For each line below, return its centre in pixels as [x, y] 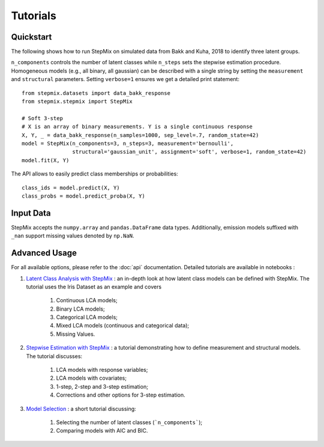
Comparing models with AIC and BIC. [102, 431]
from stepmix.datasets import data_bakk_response [96, 93]
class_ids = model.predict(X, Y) [71, 187]
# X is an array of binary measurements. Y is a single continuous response [137, 127]
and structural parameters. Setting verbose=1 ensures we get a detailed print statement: [125, 79]
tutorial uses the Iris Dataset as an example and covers [94, 287]
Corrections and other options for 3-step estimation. [121, 395]
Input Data [31, 213]
